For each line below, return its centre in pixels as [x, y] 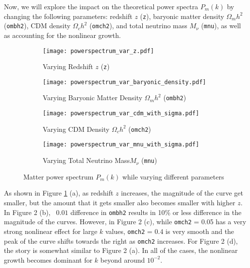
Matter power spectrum [58, 176]
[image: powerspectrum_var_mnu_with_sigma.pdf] [121, 145]
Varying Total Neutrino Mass [86, 160]
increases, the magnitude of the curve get [182, 193]
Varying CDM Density [76, 129]
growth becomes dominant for [48, 259]
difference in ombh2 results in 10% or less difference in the [156, 212]
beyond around [123, 259]
